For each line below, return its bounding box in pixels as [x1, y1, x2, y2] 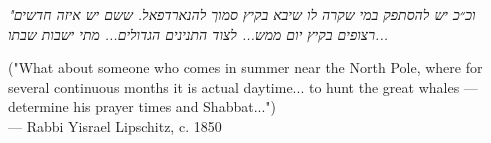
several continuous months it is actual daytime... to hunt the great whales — [8, 76, 478, 97]
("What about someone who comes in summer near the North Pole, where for [8, 57, 483, 78]
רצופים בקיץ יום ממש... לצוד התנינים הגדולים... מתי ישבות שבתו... [8, 23, 388, 44]
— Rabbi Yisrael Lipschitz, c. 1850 [8, 115, 222, 136]
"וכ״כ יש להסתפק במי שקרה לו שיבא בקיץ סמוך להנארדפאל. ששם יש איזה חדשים [8, 4, 476, 24]
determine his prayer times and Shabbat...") [8, 96, 277, 117]
